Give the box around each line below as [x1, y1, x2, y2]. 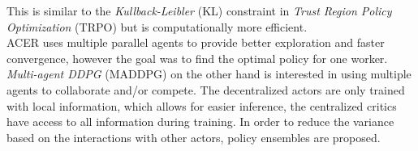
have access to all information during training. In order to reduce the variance [6, 113, 394, 130]
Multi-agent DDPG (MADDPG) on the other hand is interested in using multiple [6, 65, 412, 82]
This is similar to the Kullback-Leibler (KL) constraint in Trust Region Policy [6, 2, 392, 19]
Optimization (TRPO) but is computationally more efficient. [6, 18, 308, 35]
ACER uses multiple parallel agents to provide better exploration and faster [6, 34, 385, 51]
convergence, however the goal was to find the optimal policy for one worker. [6, 49, 388, 66]
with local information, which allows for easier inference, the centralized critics [6, 97, 397, 114]
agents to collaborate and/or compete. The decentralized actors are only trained [6, 81, 405, 98]
